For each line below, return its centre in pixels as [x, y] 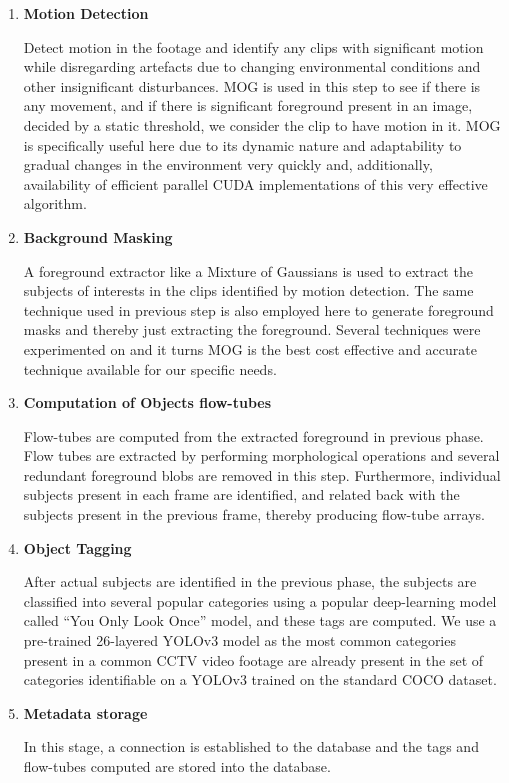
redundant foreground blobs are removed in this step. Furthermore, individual [262, 474]
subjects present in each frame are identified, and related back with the [241, 494]
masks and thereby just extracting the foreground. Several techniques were [252, 329]
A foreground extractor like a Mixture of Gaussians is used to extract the [248, 270]
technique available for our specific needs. [150, 368]
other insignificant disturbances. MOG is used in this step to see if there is [252, 85]
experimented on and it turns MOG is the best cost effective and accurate [250, 348]
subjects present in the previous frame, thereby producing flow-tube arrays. [254, 514]
